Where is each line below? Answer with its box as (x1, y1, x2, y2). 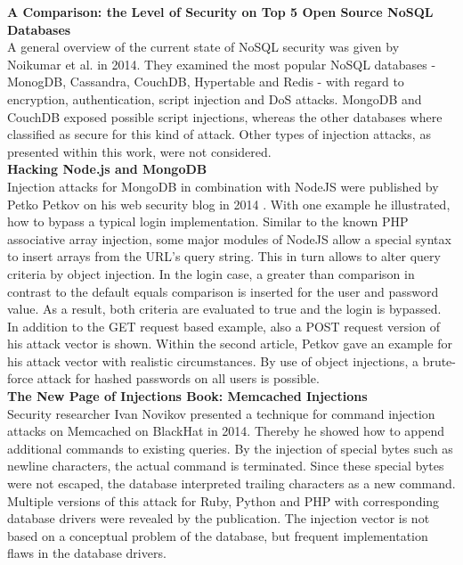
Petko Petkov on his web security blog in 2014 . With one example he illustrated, (7, 194, 451, 213)
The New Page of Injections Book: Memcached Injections (7, 387, 368, 405)
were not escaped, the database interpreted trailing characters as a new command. (7, 474, 456, 493)
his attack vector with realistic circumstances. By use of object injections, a (7, 351, 418, 370)
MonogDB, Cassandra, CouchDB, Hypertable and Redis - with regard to (7, 72, 404, 91)
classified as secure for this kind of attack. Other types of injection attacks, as (7, 125, 431, 143)
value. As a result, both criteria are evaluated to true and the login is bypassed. (7, 299, 442, 318)
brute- (422, 351, 456, 370)
